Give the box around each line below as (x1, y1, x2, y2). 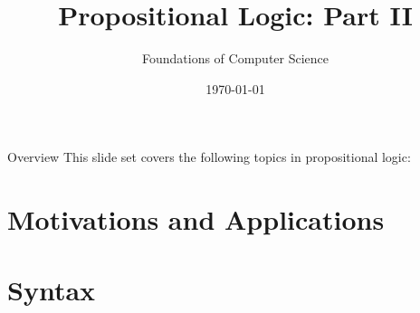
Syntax (7, 271, 96, 308)
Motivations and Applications (7, 201, 385, 238)
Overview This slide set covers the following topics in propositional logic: (7, 147, 411, 166)
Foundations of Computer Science (141, 49, 329, 68)
